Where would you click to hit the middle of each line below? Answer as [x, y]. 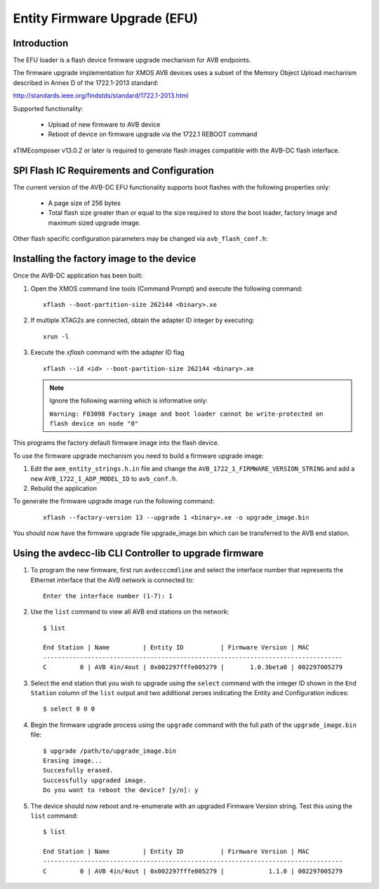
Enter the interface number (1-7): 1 [108, 596]
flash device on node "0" [94, 424]
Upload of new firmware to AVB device [104, 125]
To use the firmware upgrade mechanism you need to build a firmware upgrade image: [139, 456]
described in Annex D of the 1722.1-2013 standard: [86, 83]
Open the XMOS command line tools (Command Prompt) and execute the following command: [167, 289]
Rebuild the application [64, 489]
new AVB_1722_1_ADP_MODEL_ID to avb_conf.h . [104, 478]
